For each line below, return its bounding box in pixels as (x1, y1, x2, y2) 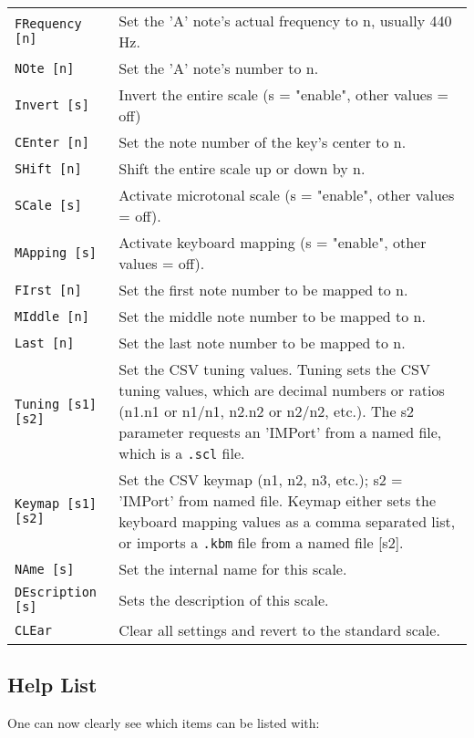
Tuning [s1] (15, 396, 98, 411)
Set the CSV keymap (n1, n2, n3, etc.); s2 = (118, 469, 403, 490)
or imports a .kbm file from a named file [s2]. (118, 532, 404, 553)
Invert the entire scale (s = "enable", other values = (118, 84, 449, 105)
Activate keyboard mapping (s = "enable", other (118, 232, 427, 253)
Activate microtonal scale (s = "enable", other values (118, 184, 455, 205)
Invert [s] (15, 98, 89, 112)
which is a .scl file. (118, 442, 245, 463)
